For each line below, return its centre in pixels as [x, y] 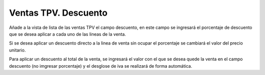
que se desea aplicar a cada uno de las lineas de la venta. [67, 34]
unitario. [17, 50]
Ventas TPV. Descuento [58, 13]
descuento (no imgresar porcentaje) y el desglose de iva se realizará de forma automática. [101, 66]
